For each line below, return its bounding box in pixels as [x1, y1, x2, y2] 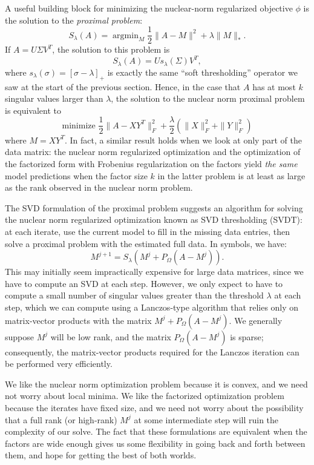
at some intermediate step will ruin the [134, 413, 279, 426]
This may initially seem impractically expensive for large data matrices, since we [5, 265, 304, 278]
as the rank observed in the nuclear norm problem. [5, 181, 193, 194]
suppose [5, 330, 34, 343]
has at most [252, 80, 296, 93]
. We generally [229, 314, 283, 326]
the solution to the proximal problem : [5, 13, 143, 26]
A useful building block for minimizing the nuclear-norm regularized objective [5, 2, 293, 14]
